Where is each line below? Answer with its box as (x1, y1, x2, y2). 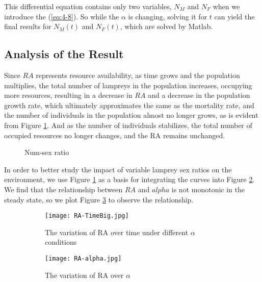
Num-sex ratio (24, 147, 69, 158)
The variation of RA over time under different (45, 226, 189, 237)
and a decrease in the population (148, 90, 250, 100)
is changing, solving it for (128, 11, 207, 21)
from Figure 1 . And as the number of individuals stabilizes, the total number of (4, 119, 252, 130)
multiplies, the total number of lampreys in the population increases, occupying (4, 80, 252, 90)
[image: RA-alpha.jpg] (45, 254, 122, 262)
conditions (45, 237, 77, 247)
